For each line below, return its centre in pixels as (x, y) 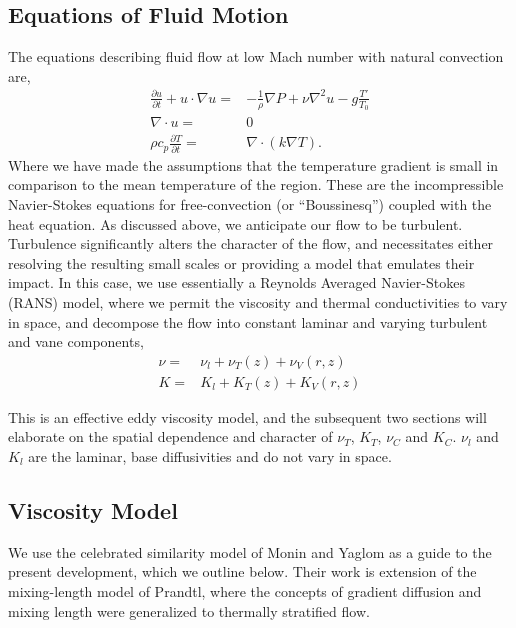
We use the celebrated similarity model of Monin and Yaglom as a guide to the (250, 551)
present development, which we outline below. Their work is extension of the (242, 571)
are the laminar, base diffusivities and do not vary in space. (210, 455)
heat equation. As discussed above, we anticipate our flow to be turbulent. (235, 223)
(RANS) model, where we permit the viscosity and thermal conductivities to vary (258, 301)
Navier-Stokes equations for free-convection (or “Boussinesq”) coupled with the (250, 203)
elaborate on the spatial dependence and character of (170, 436)
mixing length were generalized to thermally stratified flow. (189, 610)
